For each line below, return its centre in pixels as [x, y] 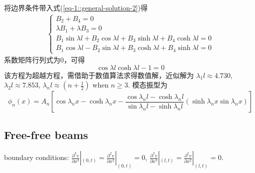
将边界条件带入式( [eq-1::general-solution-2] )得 [76, 7]
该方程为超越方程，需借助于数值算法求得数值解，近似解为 [99, 75]
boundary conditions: [37, 157]
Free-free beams [46, 134]
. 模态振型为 [148, 85]
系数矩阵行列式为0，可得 [44, 60]
